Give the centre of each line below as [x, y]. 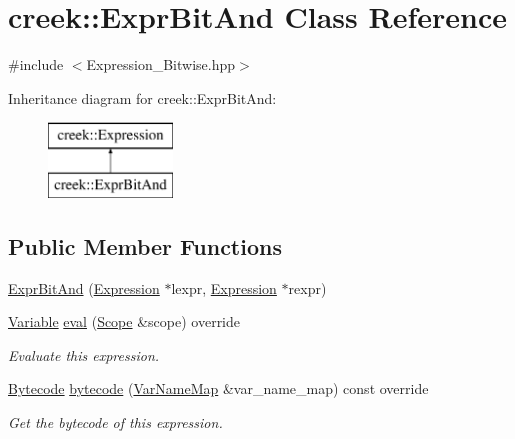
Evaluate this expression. [84, 354]
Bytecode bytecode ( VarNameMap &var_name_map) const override [218, 388]
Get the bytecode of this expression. [115, 422]
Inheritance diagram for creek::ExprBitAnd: [142, 97]
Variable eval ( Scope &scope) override [124, 321]
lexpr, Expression [224, 287]
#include [36, 64]
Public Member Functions [145, 245]
